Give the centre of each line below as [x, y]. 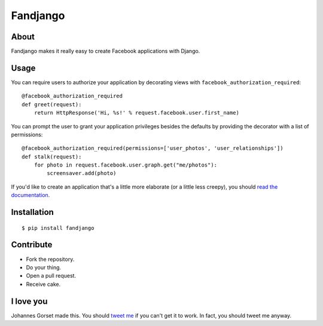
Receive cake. [43, 284]
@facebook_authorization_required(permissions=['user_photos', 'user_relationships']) [153, 148]
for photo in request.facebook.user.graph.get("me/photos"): [126, 165]
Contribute [32, 245]
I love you [29, 301]
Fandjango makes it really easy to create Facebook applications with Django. [106, 51]
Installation [32, 212]
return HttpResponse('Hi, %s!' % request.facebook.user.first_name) [136, 113]
